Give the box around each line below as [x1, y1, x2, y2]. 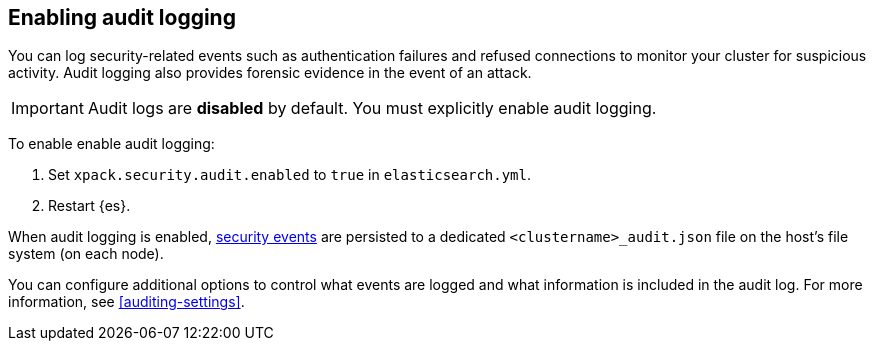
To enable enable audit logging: [8, 135, 215, 153]
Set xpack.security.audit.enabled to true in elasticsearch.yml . [48, 166, 532, 184]
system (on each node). [8, 245, 164, 263]
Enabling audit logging [8, 5, 236, 30]
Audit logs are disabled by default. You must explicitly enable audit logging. [87, 98, 657, 119]
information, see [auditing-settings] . [8, 293, 245, 311]
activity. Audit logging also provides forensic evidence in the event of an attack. [8, 64, 532, 82]
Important [11, 98, 84, 119]
